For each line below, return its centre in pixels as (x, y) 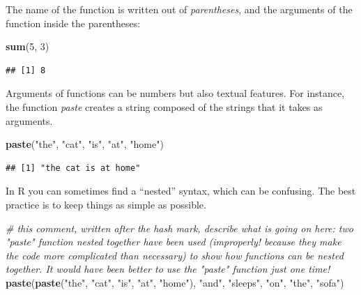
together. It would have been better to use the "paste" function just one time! (168, 269)
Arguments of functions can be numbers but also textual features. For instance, (175, 93)
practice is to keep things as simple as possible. (106, 204)
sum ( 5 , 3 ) (28, 46)
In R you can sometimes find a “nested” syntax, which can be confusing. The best (181, 191)
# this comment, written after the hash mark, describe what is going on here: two (179, 228)
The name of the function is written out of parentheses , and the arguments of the (179, 9)
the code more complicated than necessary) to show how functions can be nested (175, 255)
